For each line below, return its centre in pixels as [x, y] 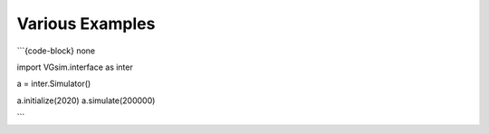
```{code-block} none [56, 51]
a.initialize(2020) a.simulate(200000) [86, 100]
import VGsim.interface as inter [75, 67]
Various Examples [86, 24]
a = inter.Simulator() [54, 84]
